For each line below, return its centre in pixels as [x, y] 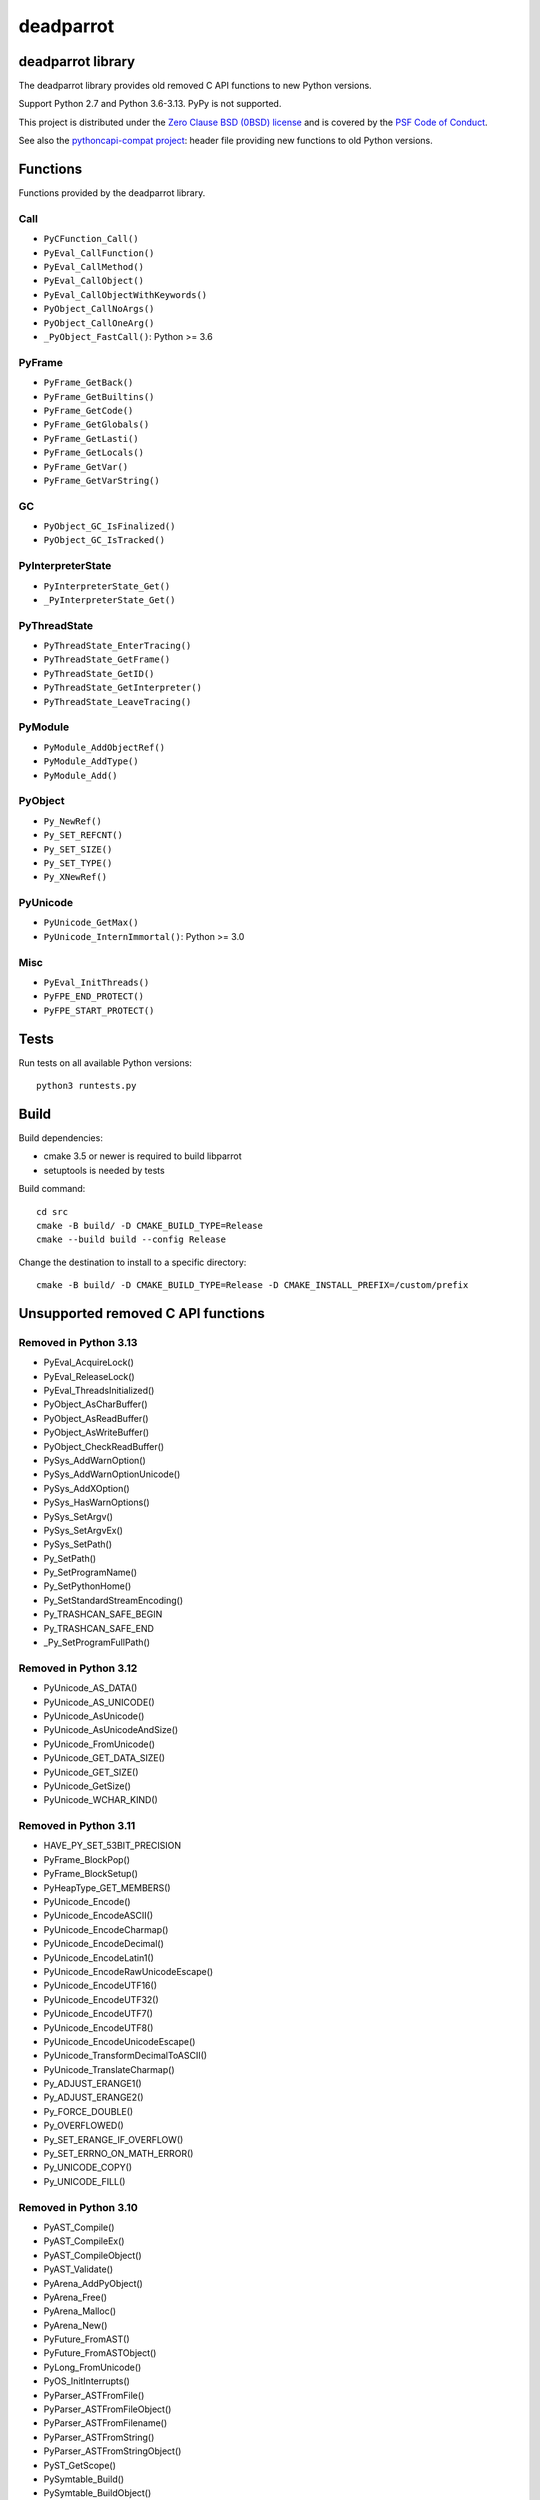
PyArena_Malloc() [80, 2311]
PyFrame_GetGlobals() [96, 424]
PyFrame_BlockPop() [86, 1859]
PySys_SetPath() [78, 1544]
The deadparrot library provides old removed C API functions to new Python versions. [195, 86]
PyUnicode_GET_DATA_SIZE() [104, 1758]
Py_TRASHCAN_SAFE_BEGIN [103, 1614]
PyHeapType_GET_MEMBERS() [107, 1887]
